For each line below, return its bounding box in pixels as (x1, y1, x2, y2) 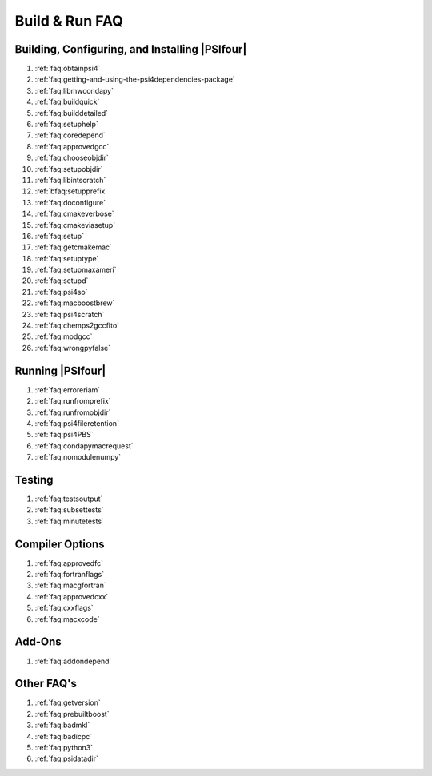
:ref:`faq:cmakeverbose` (34, 209, 115, 219)
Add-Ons (14, 635, 62, 649)
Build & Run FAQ (14, 12, 124, 30)
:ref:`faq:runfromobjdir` (34, 408, 111, 417)
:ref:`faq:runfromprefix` (34, 396, 111, 406)
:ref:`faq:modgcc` (34, 332, 93, 341)
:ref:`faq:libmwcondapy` (34, 86, 114, 95)
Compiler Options (14, 537, 105, 551)
